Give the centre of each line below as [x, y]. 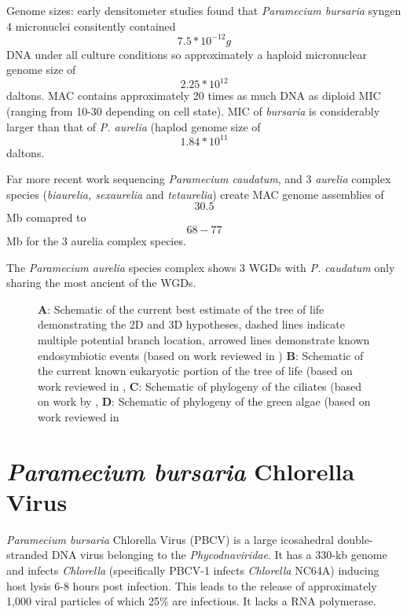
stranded [27, 555]
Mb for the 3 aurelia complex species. [96, 241]
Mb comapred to [46, 217]
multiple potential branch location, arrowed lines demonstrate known [204, 340]
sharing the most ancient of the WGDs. [101, 283]
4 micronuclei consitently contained [91, 26]
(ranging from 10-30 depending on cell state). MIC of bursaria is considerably [193, 110]
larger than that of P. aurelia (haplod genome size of [134, 126]
